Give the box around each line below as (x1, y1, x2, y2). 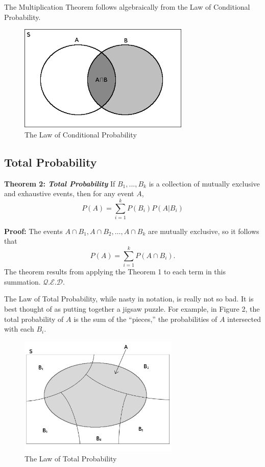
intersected (227, 313, 261, 324)
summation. (4, 276, 41, 287)
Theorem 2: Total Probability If (4, 178, 115, 189)
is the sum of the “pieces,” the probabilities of (74, 313, 218, 324)
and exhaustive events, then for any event (4, 188, 134, 199)
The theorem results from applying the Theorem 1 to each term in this (4, 266, 226, 277)
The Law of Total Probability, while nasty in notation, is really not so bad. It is (4, 293, 254, 304)
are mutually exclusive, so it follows (148, 225, 259, 236)
